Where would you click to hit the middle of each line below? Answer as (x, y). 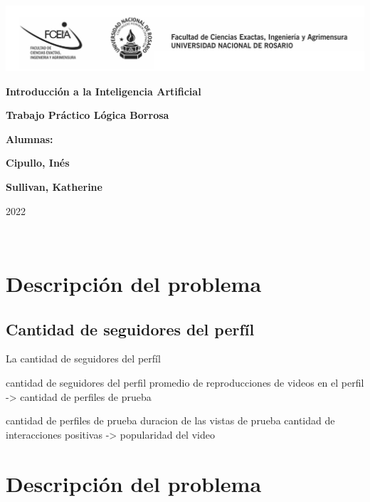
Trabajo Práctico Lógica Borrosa (88, 115)
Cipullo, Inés (38, 163)
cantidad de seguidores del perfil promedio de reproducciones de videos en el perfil (185, 382)
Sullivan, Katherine (54, 187)
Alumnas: (30, 138)
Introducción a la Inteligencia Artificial (104, 91)
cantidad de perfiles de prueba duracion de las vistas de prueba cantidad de (170, 420)
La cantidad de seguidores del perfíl (83, 359)
